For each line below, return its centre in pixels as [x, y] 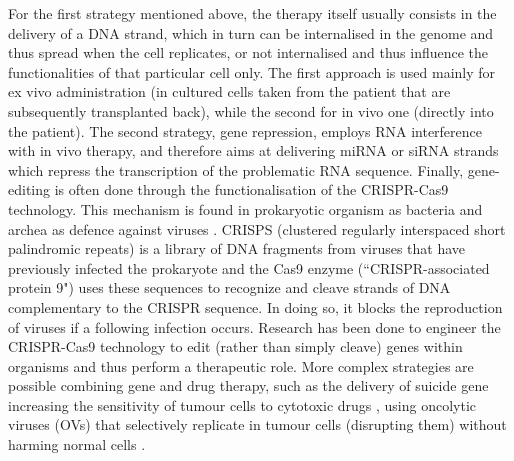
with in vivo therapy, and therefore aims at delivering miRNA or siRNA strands [253, 150]
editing [29, 189]
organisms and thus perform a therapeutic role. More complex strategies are [241, 365]
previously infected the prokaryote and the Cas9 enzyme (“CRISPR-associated [249, 267]
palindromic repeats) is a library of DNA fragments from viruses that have [237, 248]
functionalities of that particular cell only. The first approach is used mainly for [252, 71]
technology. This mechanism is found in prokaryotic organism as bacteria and [245, 208]
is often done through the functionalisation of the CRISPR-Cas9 [251, 189]
